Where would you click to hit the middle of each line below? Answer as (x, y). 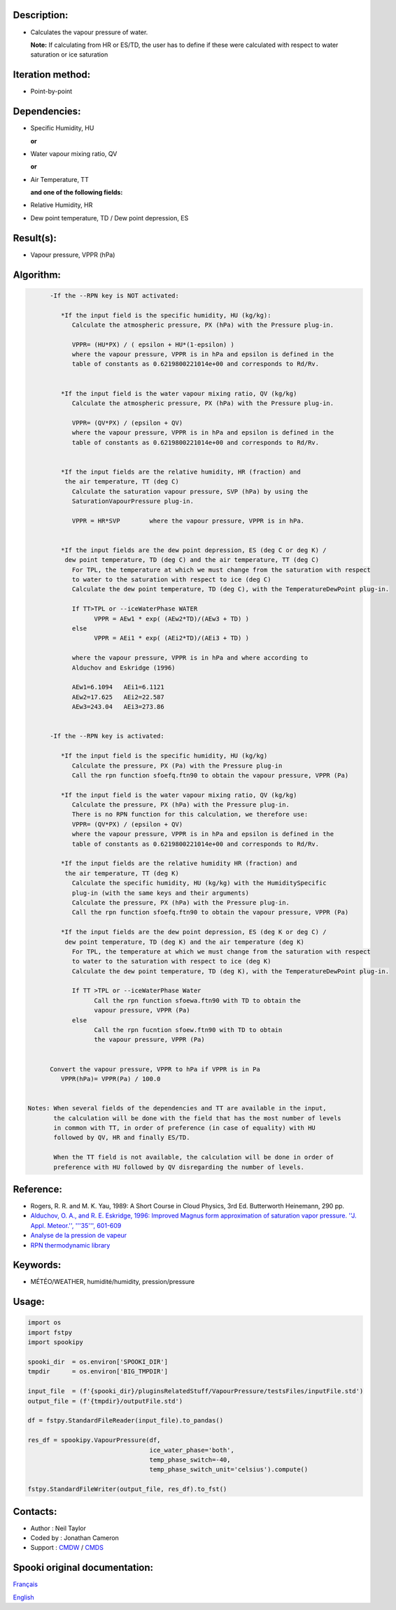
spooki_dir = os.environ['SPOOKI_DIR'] (98, 1362)
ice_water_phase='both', (192, 1450)
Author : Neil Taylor (58, 1528)
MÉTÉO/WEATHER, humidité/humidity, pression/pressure (113, 1282)
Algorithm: (37, 275)
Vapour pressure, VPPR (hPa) (73, 255)
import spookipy (56, 1342)
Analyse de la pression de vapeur (79, 1236)
